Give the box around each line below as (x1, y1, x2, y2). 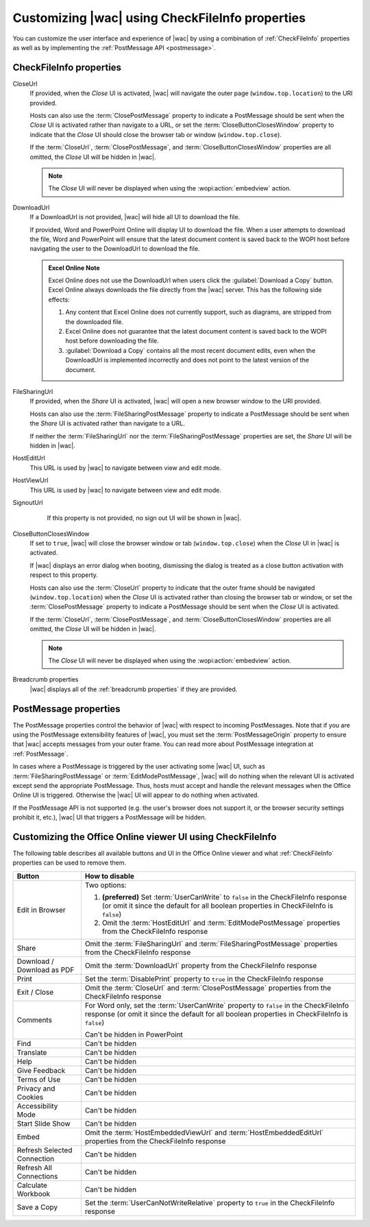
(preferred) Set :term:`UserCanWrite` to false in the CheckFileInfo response (101, 892, 347, 902)
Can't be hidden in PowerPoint (84, 1030, 183, 1039)
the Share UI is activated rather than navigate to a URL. (29, 419, 185, 427)
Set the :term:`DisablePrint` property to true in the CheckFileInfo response (84, 974, 324, 983)
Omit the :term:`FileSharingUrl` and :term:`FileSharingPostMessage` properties (84, 939, 338, 948)
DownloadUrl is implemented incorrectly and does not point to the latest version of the (65, 356, 310, 364)
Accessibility (16, 1101, 58, 1111)
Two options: (84, 880, 127, 890)
